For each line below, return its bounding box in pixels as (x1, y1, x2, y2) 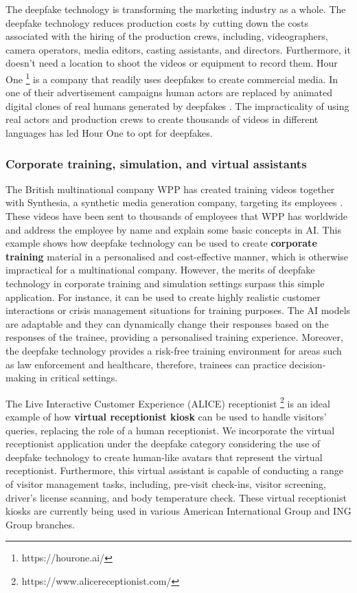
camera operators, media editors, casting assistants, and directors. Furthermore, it (5, 42, 351, 56)
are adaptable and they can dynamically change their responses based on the (5, 316, 329, 331)
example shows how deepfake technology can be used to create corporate (5, 236, 317, 250)
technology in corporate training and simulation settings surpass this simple (5, 276, 325, 290)
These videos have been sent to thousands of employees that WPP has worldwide (5, 209, 347, 223)
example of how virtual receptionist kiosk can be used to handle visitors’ (5, 409, 327, 423)
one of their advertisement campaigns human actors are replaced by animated (5, 85, 333, 100)
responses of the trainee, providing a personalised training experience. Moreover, (5, 330, 343, 344)
